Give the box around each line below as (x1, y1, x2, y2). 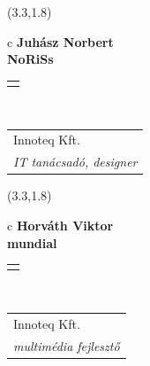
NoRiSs (7, 50, 54, 68)
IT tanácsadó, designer (13, 152, 138, 171)
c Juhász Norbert (7, 32, 114, 51)
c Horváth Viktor (7, 215, 114, 234)
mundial (7, 233, 57, 252)
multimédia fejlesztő (13, 336, 120, 354)
